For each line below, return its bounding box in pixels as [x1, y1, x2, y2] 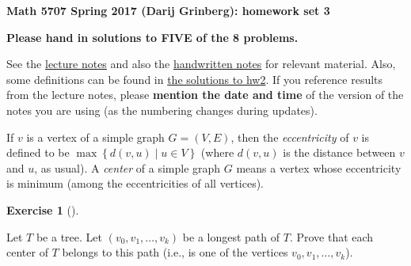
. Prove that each [289, 228, 374, 245]
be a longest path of [182, 228, 280, 245]
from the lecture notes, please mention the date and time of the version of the [6, 86, 404, 103]
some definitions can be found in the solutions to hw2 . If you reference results [6, 70, 383, 87]
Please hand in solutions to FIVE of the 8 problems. [6, 28, 299, 45]
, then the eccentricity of [230, 128, 349, 145]
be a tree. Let [36, 228, 102, 245]
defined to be [6, 144, 70, 161]
